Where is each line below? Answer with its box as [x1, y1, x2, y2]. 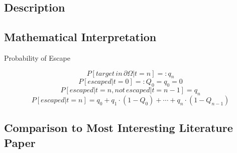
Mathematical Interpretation [4, 29, 157, 45]
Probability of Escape [4, 52, 70, 63]
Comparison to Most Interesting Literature [4, 120, 233, 135]
